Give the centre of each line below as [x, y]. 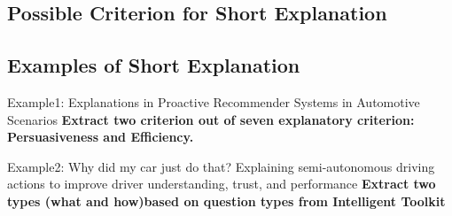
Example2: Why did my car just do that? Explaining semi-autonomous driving [221, 166]
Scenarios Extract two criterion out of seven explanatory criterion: [211, 119]
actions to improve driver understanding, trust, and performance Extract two [222, 184]
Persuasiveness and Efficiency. [101, 137]
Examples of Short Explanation [154, 65]
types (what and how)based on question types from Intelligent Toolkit [226, 201]
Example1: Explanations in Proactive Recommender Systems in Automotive [214, 101]
